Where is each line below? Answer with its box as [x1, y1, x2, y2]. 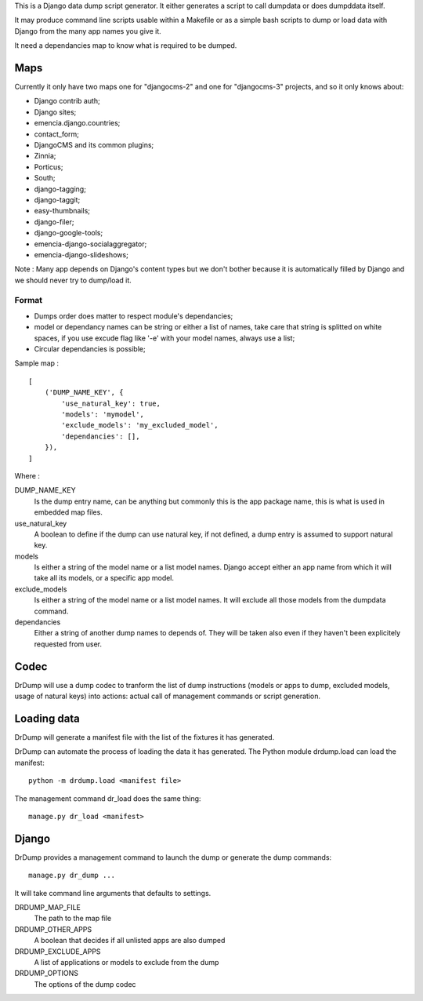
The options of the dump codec [34, 979, 136, 988]
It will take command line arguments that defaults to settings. [14, 888, 211, 897]
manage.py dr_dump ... [28, 871, 116, 880]
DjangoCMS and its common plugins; [34, 140, 154, 150]
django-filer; [34, 217, 74, 227]
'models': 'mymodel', [61, 409, 145, 419]
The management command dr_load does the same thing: [14, 793, 201, 803]
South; [34, 173, 56, 183]
